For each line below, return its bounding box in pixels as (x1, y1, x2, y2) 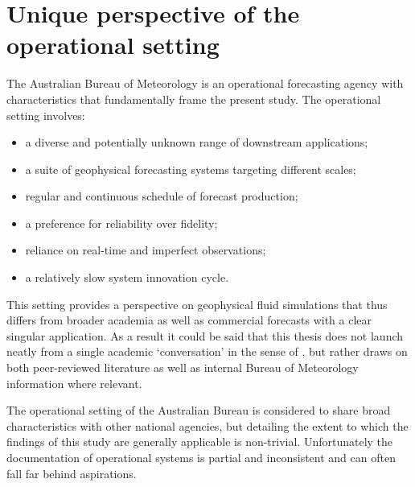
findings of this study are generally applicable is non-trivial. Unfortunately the (6, 433, 393, 450)
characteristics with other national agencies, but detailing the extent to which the (6, 417, 409, 434)
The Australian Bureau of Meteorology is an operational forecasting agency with (6, 75, 404, 92)
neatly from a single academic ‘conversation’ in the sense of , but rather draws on (6, 343, 408, 360)
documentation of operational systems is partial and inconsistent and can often (6, 449, 396, 465)
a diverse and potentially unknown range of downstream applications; (25, 134, 368, 151)
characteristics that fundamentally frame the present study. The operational (6, 90, 381, 107)
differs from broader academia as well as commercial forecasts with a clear (6, 312, 372, 328)
